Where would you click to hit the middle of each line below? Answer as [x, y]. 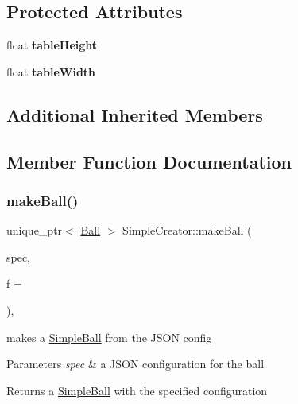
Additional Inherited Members [135, 114]
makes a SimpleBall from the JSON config [109, 337]
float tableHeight [52, 45]
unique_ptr [35, 230]
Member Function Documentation [149, 161]
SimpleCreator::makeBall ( [187, 230]
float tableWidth [51, 71]
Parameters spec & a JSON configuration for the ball [135, 364]
